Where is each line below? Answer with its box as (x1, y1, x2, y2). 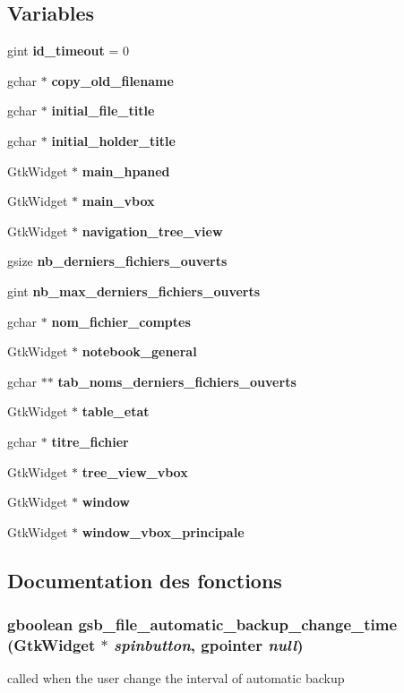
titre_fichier (51, 432, 129, 450)
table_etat (82, 402, 150, 421)
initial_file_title (51, 101, 155, 120)
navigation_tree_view (82, 221, 223, 240)
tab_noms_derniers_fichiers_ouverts (57, 372, 297, 390)
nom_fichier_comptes (51, 312, 191, 330)
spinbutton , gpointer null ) (113, 633, 304, 655)
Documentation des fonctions (7, 566, 282, 594)
